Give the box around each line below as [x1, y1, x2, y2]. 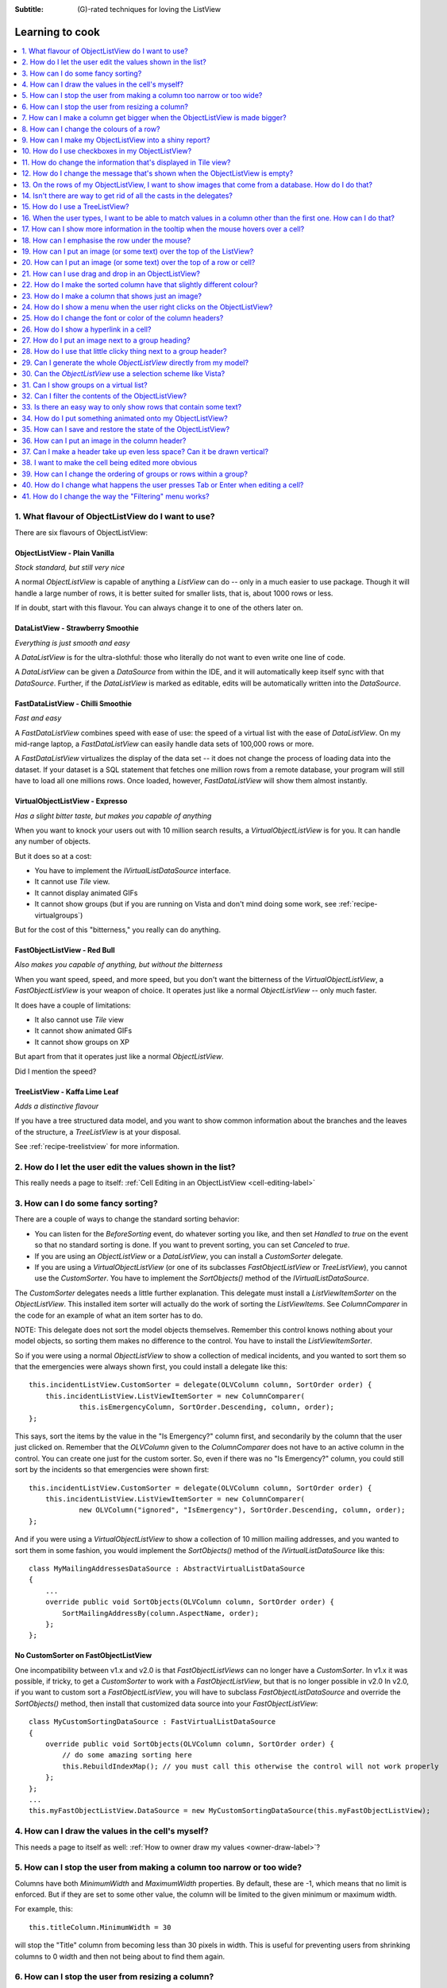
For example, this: [14, 1905, 73, 1914]
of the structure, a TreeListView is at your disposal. [14, 1127, 182, 1136]
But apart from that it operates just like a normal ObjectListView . [14, 1052, 224, 1062]
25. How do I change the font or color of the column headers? [21, 313, 224, 323]
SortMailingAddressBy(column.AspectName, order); [62, 1609, 260, 1617]
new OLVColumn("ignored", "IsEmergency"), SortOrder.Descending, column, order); [79, 1505, 406, 1515]
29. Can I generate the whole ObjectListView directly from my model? [21, 358, 249, 367]
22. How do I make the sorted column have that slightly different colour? [21, 280, 258, 289]
